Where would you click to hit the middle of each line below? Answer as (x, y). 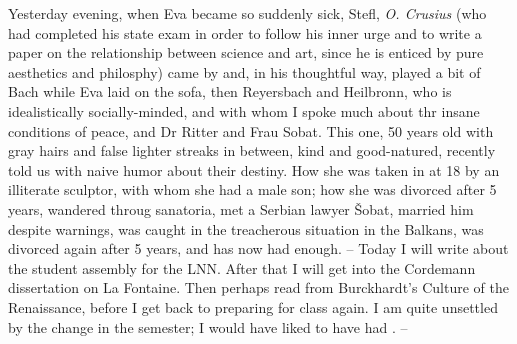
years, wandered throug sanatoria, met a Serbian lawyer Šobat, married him (241, 208)
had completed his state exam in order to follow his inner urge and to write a (245, 32)
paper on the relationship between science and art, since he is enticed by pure (246, 52)
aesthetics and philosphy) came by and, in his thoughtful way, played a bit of (244, 71)
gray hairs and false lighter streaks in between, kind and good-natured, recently (252, 150)
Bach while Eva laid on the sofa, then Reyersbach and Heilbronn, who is (230, 91)
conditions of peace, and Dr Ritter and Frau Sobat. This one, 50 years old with (251, 130)
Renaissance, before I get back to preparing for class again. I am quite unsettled (253, 306)
